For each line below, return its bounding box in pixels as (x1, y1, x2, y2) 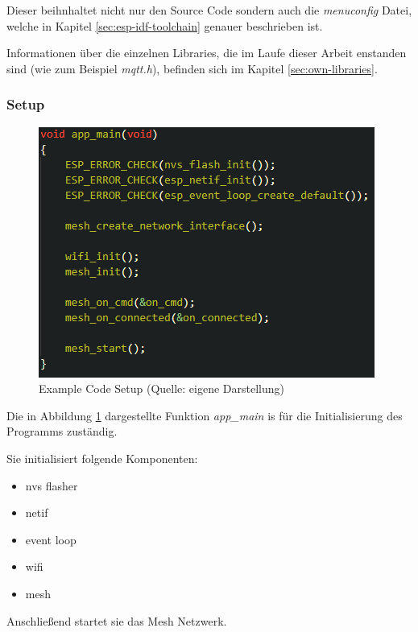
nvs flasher (25, 477, 78, 494)
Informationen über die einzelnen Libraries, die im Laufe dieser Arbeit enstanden (6, 44, 407, 61)
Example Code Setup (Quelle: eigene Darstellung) (39, 380, 285, 397)
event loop (25, 531, 77, 547)
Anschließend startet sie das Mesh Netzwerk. (6, 612, 227, 629)
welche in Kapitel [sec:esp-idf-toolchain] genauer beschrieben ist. (6, 17, 323, 34)
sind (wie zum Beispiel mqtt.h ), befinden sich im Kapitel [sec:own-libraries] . (6, 60, 378, 76)
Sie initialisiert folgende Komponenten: (6, 449, 198, 466)
